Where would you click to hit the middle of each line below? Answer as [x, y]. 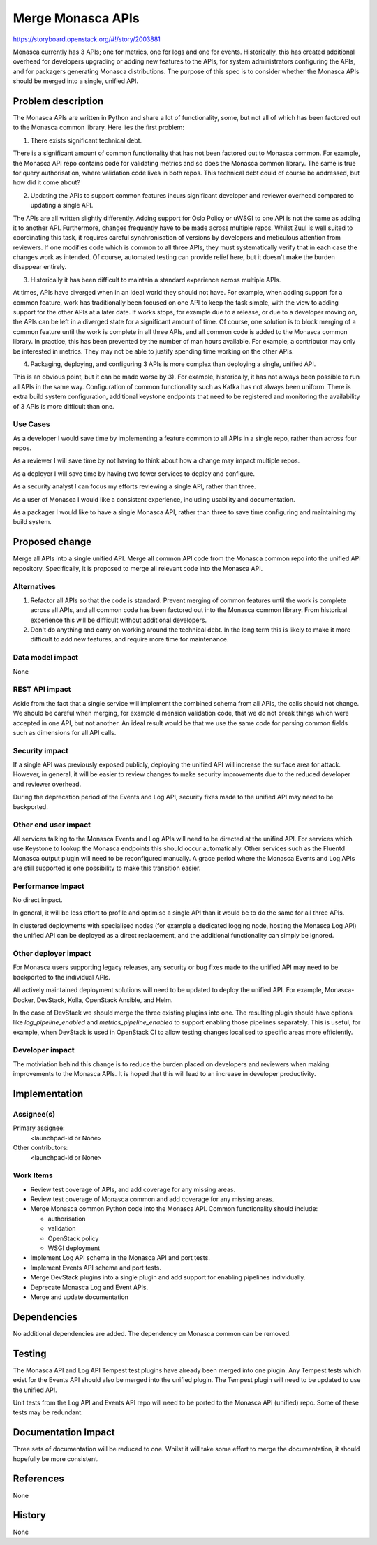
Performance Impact [49, 886]
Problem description [58, 101]
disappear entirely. [40, 267]
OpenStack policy [73, 1238]
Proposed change [52, 542]
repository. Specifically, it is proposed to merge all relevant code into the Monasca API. [138, 568]
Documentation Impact [64, 1432]
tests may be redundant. [48, 1412]
